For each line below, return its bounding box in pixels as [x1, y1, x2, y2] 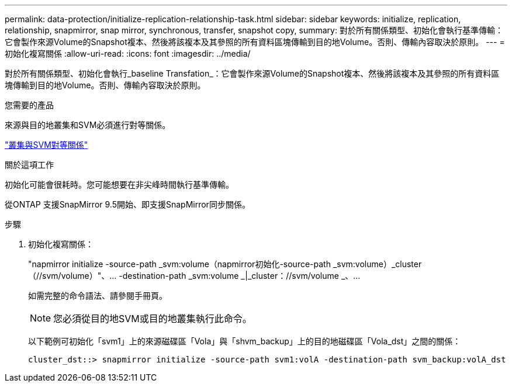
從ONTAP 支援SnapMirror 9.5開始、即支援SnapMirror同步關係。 [5, 199, 250, 209]
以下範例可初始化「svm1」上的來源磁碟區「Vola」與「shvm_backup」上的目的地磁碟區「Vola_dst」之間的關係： [28, 336, 461, 346]
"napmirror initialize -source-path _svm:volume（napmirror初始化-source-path [28, 259, 331, 269]
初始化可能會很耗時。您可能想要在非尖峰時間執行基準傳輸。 [5, 179, 234, 189]
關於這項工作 [5, 160, 54, 170]
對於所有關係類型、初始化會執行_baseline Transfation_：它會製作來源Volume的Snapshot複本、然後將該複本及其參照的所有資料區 [5, 68, 500, 78]
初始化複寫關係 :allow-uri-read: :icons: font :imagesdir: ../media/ [5, 49, 251, 58]
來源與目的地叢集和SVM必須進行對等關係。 [5, 120, 171, 130]
